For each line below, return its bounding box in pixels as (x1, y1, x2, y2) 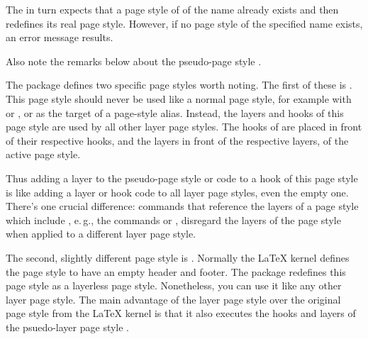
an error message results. (6, 30, 113, 45)
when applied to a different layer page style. (6, 226, 196, 241)
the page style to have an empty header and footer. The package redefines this (6, 264, 346, 279)
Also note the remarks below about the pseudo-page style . (6, 53, 262, 68)
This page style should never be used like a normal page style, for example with (6, 91, 352, 106)
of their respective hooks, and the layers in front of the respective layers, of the (6, 133, 349, 148)
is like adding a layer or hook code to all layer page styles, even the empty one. (6, 184, 349, 199)
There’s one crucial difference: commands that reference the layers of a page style (6, 199, 359, 213)
